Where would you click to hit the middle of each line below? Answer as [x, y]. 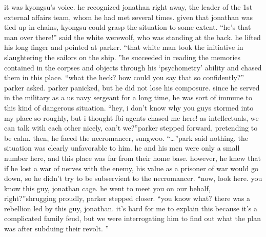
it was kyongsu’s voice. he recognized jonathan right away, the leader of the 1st [128, 7]
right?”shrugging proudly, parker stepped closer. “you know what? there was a [127, 198]
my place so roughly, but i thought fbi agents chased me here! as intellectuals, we [131, 117]
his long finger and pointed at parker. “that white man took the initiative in [124, 47]
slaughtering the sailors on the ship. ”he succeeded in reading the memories [122, 57]
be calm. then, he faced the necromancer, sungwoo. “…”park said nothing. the [126, 138]
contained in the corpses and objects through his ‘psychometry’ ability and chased [133, 67]
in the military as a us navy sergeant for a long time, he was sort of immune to [128, 97]
